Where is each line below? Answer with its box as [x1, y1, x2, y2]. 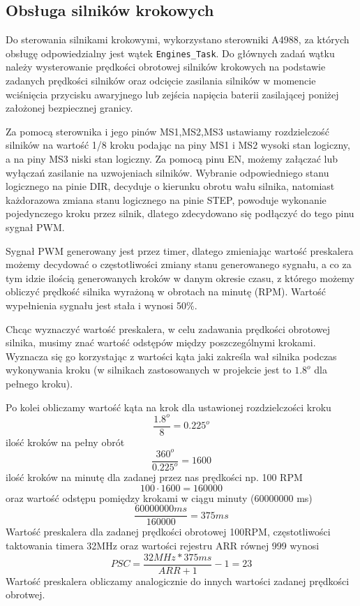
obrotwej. [6, 587, 45, 602]
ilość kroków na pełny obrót [6, 434, 125, 449]
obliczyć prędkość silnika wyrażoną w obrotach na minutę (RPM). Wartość [6, 284, 326, 299]
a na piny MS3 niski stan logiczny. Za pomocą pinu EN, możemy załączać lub [6, 151, 338, 166]
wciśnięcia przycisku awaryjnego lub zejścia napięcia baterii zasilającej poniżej [6, 87, 339, 101]
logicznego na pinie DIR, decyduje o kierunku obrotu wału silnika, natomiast [6, 179, 335, 193]
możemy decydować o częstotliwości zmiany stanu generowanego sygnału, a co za [6, 257, 352, 272]
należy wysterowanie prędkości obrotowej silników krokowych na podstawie [6, 59, 326, 74]
